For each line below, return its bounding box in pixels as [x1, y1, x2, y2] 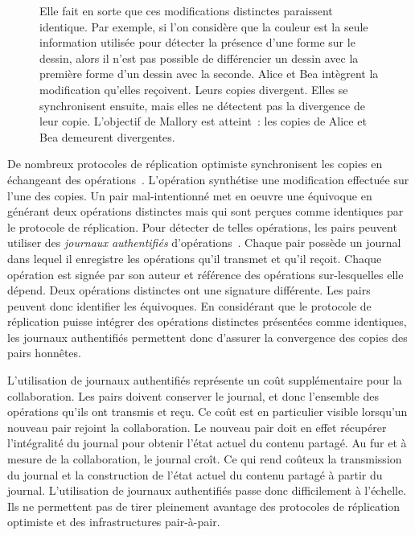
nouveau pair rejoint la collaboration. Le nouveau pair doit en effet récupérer [7, 418, 387, 435]
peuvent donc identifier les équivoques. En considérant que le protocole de [7, 297, 372, 314]
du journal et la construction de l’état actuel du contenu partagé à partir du [7, 466, 383, 483]
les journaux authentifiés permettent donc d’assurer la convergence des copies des [7, 328, 408, 345]
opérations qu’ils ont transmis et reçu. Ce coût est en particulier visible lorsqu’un [7, 403, 408, 420]
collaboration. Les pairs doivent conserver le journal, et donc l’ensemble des [7, 387, 379, 404]
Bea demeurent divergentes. [39, 128, 175, 145]
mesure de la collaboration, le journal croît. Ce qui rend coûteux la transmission [7, 451, 402, 467]
